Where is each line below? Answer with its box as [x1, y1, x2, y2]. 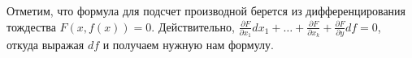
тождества [7, 18, 56, 35]
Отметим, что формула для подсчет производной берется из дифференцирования [7, 2, 406, 19]
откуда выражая [7, 36, 85, 53]
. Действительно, [151, 18, 235, 35]
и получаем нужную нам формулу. [102, 36, 274, 53]
